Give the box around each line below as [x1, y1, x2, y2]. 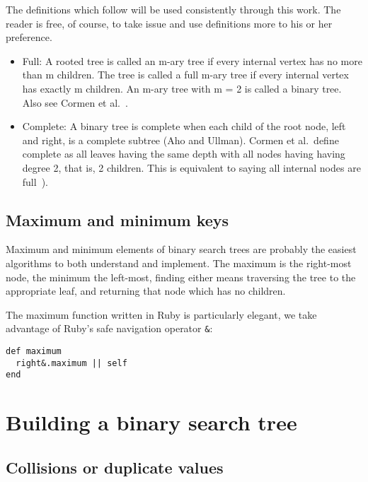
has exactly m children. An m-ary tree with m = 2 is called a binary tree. [22, 81, 342, 95]
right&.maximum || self [16, 358, 127, 368]
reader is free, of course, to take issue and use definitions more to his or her [6, 16, 333, 30]
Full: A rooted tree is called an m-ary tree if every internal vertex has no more [22, 53, 362, 68]
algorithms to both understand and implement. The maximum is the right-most [6, 255, 352, 270]
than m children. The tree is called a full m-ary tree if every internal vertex [22, 67, 349, 82]
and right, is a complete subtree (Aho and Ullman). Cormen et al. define [22, 132, 339, 147]
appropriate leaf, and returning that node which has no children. [6, 283, 286, 298]
